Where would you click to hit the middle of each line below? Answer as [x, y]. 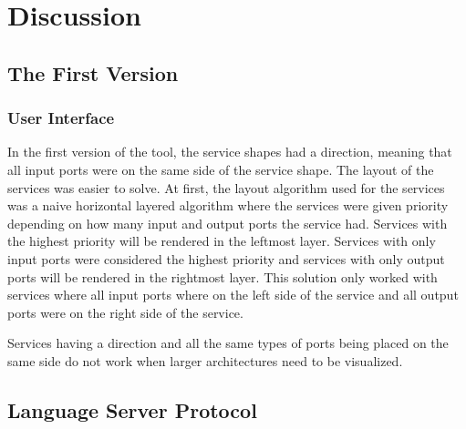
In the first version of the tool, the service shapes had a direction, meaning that [230, 152]
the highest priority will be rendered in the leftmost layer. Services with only [222, 241]
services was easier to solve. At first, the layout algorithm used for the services [226, 187]
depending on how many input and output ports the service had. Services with [228, 223]
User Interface [61, 118]
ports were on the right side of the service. [125, 312]
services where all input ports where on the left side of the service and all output [233, 295]
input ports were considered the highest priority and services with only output [226, 258]
